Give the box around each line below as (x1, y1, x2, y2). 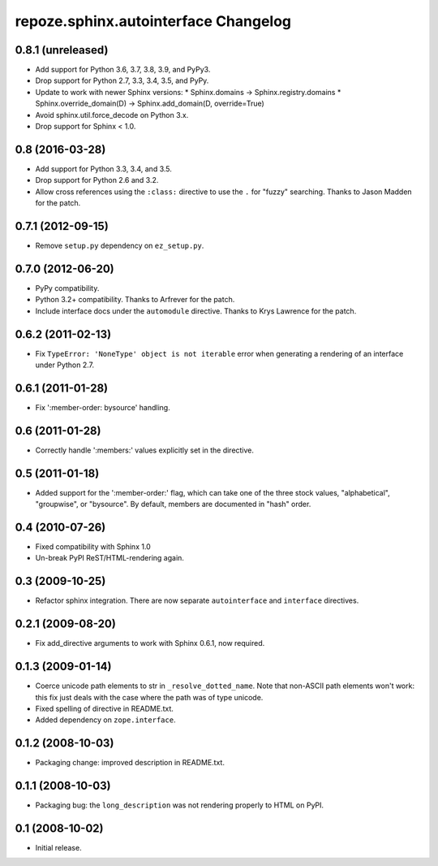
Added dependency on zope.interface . (35, 715, 176, 725)
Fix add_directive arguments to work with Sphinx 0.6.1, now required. (35, 639, 265, 648)
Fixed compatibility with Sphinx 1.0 (35, 542, 152, 552)
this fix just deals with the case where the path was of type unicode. (35, 692, 264, 702)
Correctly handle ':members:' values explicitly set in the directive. (35, 445, 255, 455)
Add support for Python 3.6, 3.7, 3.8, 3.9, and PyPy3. (35, 65, 211, 75)
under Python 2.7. (35, 360, 95, 370)
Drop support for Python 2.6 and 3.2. (35, 175, 159, 185)
